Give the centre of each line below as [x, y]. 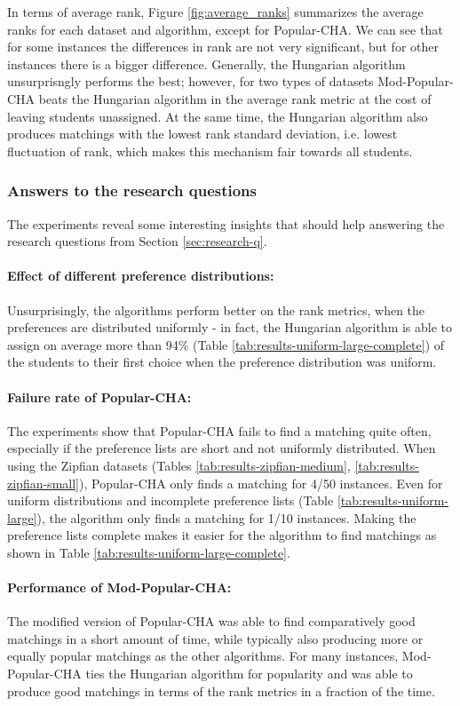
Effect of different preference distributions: [141, 276]
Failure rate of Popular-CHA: [99, 397]
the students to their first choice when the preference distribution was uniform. [222, 362]
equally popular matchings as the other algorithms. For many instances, [203, 656]
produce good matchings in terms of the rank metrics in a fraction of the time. [221, 690]
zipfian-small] [43, 483]
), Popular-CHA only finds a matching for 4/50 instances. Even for [261, 483]
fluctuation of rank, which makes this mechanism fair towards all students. [210, 151]
